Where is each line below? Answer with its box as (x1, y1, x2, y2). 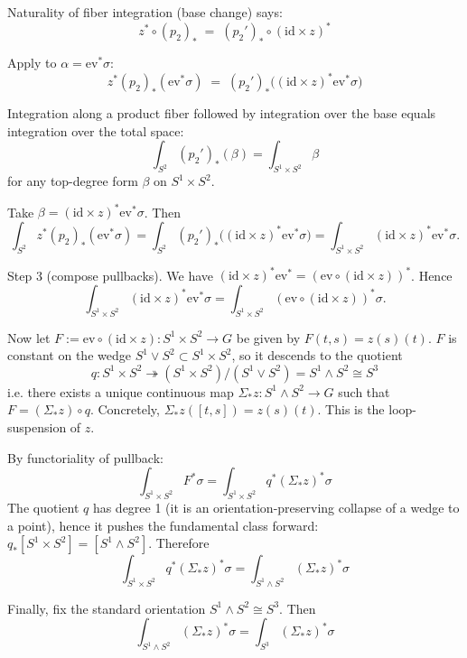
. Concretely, (89, 400, 160, 419)
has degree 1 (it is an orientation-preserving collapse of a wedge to (92, 497, 460, 516)
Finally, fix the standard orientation (7, 598, 206, 617)
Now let (7, 328, 51, 347)
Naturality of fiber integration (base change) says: (7, 3, 283, 21)
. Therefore (148, 533, 210, 552)
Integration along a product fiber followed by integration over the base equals (7, 104, 436, 123)
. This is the (317, 400, 385, 419)
